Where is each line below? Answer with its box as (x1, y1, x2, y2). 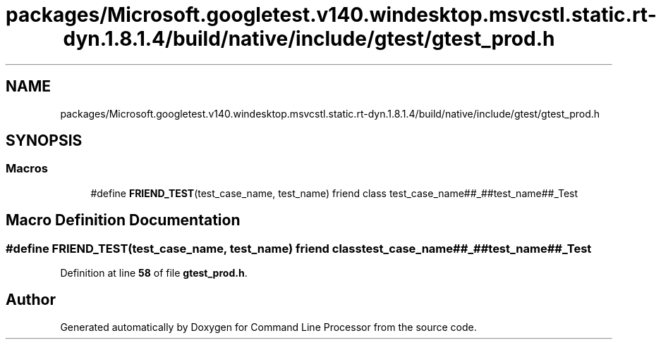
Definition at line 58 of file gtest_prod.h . (60, 267, 248, 280)
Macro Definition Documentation (6, 211, 241, 230)
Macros (6, 161, 48, 176)
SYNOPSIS (6, 132, 83, 150)
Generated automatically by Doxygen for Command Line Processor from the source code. (60, 320, 477, 333)
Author (6, 291, 56, 309)
